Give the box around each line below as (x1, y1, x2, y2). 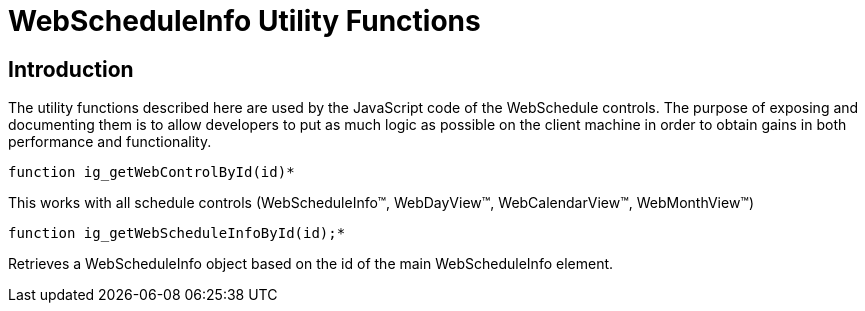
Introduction (8, 56, 134, 82)
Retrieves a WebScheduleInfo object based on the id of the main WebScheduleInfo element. (8, 255, 614, 273)
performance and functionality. (8, 133, 212, 151)
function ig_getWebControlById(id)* (8, 164, 295, 181)
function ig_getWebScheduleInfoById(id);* (8, 225, 346, 242)
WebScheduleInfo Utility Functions (8, 4, 481, 38)
